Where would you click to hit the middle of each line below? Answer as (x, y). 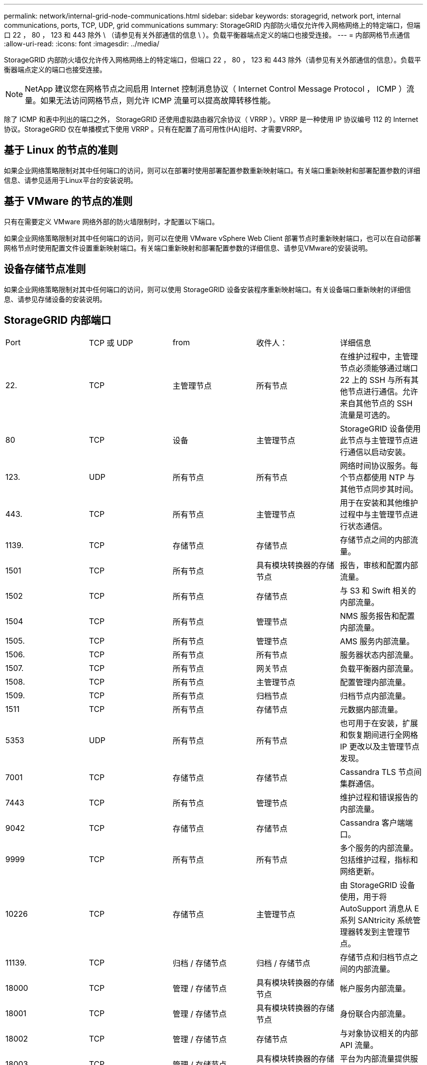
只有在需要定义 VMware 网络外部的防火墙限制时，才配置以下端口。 (111, 221)
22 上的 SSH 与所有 (375, 380)
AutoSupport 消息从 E (379, 909)
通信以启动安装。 (379, 452)
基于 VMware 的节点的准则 (68, 201)
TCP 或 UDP (111, 343)
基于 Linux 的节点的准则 (61, 150)
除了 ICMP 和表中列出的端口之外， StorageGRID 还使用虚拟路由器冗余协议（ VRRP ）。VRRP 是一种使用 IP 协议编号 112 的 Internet (211, 119)
